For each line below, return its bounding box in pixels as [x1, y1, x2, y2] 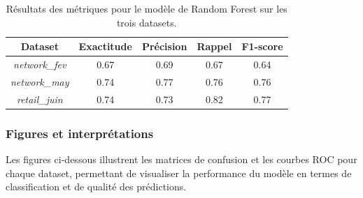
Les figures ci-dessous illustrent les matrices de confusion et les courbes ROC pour [6, 152, 357, 167]
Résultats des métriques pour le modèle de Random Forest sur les [6, 1, 287, 15]
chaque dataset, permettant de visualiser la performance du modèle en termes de [6, 165, 352, 180]
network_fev [13, 57, 66, 72]
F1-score [241, 39, 283, 54]
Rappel [197, 39, 232, 54]
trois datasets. [116, 15, 177, 29]
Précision [141, 39, 187, 54]
